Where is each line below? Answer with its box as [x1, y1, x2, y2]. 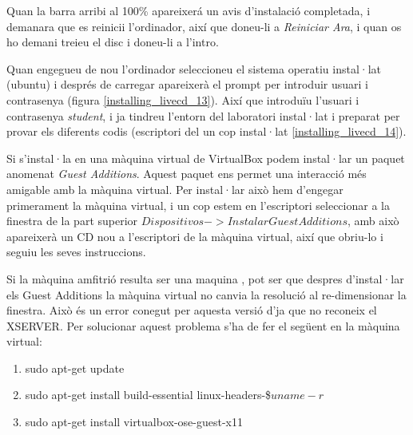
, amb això [347, 212, 399, 229]
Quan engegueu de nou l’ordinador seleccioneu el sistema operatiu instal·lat [6, 60, 382, 77]
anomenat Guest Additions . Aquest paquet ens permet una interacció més [6, 165, 367, 182]
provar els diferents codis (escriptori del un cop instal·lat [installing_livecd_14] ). [6, 123, 407, 140]
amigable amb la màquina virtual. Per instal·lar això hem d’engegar [6, 180, 344, 197]
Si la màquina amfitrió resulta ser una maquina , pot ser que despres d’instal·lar [6, 270, 404, 287]
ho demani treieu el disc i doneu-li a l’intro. [6, 34, 219, 50]
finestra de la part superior [6, 212, 138, 229]
